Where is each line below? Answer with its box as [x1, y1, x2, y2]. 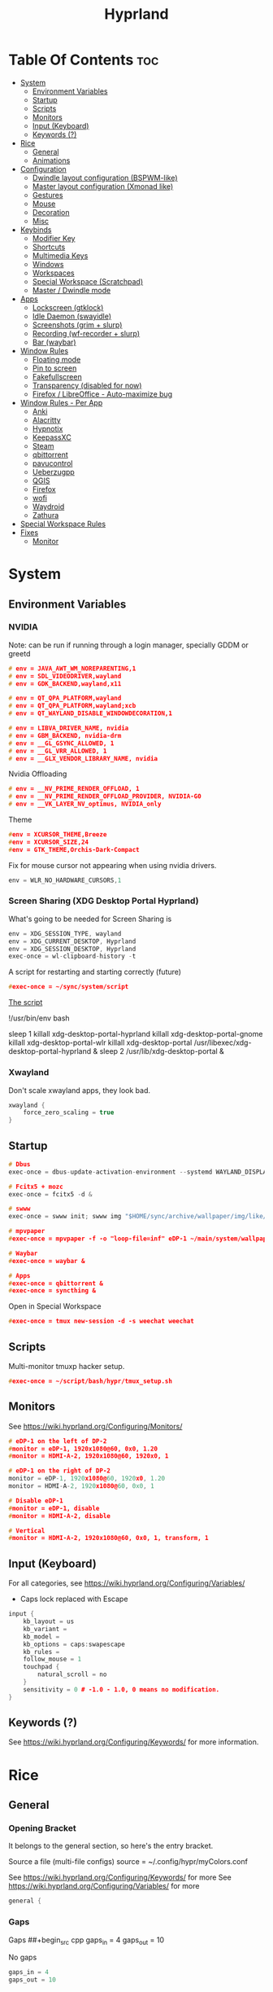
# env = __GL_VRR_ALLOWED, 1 [8, 747, 107, 755]
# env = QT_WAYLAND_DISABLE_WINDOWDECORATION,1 [8, 709, 173, 717]
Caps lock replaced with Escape [19, 1594, 128, 1604]
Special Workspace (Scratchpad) [32, 276, 144, 286]
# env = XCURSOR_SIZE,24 [8, 838, 89, 846]
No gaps [8, 1952, 37, 1963]
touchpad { [23, 1663, 60, 1671]
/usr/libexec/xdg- [193, 1038, 252, 1047]
